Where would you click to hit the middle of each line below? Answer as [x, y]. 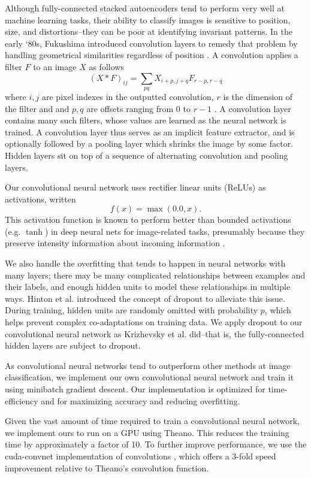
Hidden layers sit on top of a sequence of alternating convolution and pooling [147, 155]
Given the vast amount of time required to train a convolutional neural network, [152, 421]
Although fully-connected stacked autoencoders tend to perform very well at [145, 8]
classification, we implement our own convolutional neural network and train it [150, 377]
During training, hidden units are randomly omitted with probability [132, 310]
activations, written [40, 199]
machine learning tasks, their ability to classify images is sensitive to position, [148, 19]
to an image [55, 66]
